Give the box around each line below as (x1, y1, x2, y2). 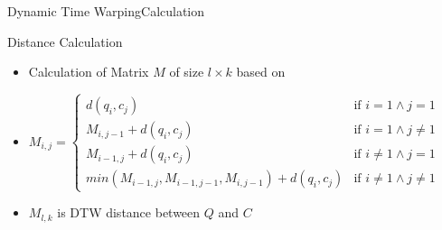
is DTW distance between (57, 203, 201, 222)
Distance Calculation (7, 32, 123, 51)
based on (236, 62, 286, 81)
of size (169, 62, 204, 81)
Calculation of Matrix (28, 62, 149, 81)
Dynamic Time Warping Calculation (7, 2, 205, 20)
